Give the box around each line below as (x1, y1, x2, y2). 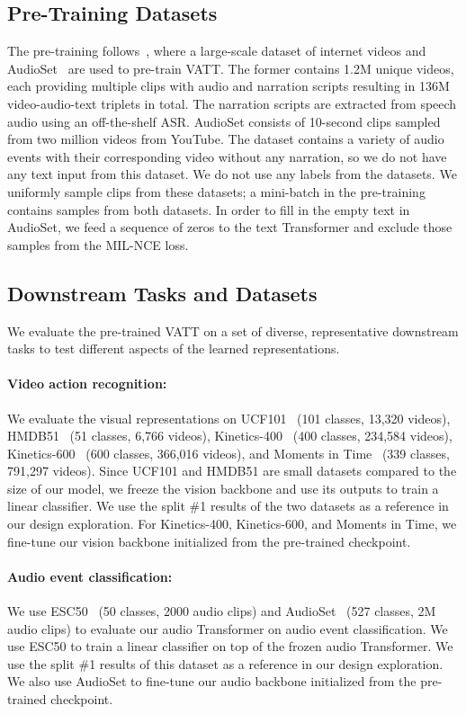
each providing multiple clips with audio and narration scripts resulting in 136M (7, 76, 450, 95)
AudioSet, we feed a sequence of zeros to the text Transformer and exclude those (7, 218, 453, 237)
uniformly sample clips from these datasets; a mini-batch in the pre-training (7, 182, 426, 201)
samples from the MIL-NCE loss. (7, 235, 189, 254)
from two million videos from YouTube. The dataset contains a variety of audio (7, 129, 444, 148)
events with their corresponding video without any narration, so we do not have (7, 147, 447, 165)
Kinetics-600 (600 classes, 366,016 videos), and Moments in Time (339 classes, (7, 443, 450, 462)
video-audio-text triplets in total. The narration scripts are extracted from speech (7, 94, 457, 112)
